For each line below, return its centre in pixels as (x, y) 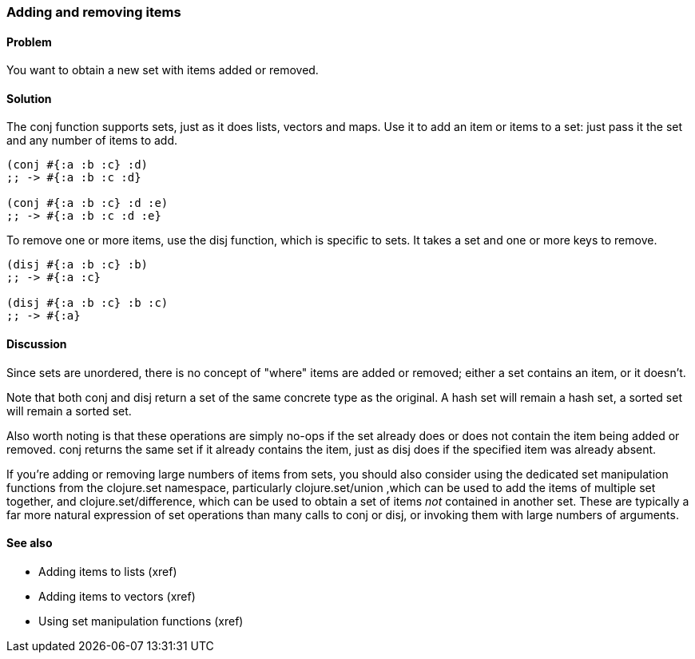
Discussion (37, 344)
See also (30, 543)
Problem (29, 42)
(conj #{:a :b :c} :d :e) (87, 203)
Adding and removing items (94, 12)
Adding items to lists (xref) (108, 571)
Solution (29, 98)
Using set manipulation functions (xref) (141, 621)
